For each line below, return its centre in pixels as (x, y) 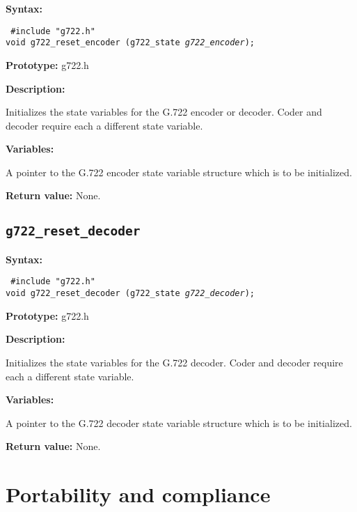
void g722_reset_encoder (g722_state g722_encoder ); (130, 43)
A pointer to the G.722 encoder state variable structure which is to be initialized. (179, 172)
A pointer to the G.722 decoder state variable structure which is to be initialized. (179, 422)
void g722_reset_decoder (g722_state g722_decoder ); (130, 294)
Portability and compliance (138, 494)
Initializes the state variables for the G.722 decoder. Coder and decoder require (174, 362)
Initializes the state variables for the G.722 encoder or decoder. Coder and (164, 112)
